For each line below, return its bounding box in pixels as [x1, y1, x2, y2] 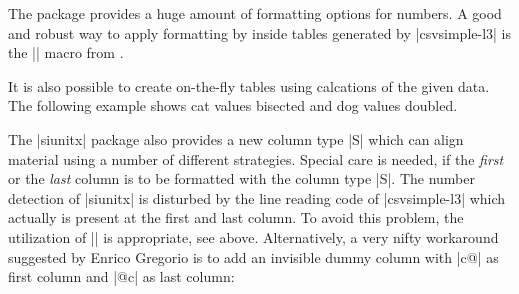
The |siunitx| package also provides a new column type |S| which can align [8, 128, 464, 149]
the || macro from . [8, 42, 124, 63]
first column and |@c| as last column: [8, 266, 235, 287]
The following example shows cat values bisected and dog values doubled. [8, 95, 458, 116]
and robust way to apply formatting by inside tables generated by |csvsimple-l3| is [8, 22, 512, 43]
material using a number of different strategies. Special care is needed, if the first [8, 148, 504, 169]
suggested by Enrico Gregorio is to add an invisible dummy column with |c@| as [8, 246, 499, 267]
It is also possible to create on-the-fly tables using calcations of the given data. [8, 75, 490, 96]
